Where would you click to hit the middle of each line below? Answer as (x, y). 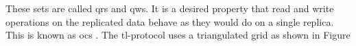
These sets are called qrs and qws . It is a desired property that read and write (170, 8)
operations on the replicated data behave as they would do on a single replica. (170, 21)
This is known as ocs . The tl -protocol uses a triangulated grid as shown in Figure (178, 35)
